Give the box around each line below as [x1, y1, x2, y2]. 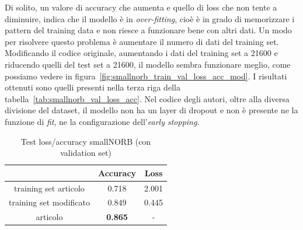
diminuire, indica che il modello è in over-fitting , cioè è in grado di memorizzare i [5, 12, 295, 25]
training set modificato [9, 196, 90, 208]
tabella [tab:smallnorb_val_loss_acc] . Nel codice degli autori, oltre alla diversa [5, 92, 290, 104]
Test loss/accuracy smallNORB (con [20, 135, 151, 147]
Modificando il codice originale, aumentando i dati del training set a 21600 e [5, 47, 278, 59]
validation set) [60, 147, 112, 159]
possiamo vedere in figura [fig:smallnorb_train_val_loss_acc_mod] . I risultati [5, 69, 287, 82]
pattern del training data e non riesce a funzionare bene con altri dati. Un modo [5, 24, 292, 36]
